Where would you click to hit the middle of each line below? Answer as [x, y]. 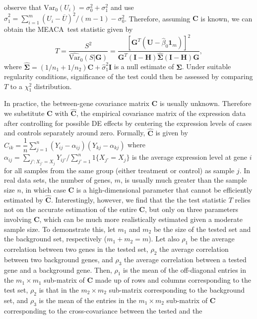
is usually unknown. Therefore [205, 103]
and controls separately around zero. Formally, [75, 133]
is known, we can [226, 18]
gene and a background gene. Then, [58, 269]
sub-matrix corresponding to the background [177, 289]
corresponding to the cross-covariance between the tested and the [103, 310]
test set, [16, 289]
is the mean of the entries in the [88, 300]
